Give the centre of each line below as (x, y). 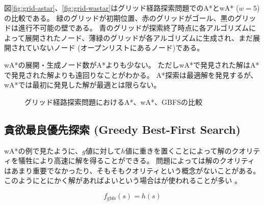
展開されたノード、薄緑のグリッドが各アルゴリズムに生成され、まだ (139, 37)
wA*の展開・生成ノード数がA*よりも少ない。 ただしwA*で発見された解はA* (132, 64)
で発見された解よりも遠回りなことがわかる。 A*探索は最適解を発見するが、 (131, 75)
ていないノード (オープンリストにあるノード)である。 (115, 48)
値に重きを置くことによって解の (178, 150)
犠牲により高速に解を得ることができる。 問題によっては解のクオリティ (136, 160)
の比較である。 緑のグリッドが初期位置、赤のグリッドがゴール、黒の (120, 18)
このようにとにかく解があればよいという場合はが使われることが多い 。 (123, 180)
